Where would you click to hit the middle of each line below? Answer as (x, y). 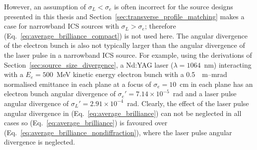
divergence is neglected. (40, 142)
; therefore (160, 26)
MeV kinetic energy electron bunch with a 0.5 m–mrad (142, 74)
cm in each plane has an (216, 84)
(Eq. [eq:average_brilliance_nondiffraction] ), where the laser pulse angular (118, 132)
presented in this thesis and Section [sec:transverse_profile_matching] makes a (124, 16)
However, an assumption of (45, 6)
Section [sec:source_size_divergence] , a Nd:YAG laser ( (89, 64)
